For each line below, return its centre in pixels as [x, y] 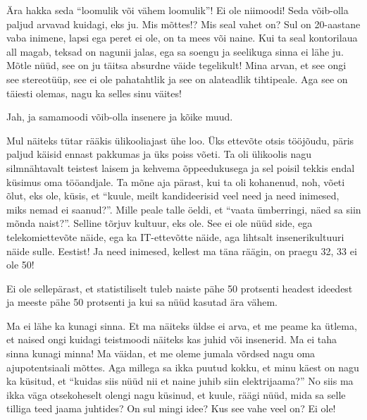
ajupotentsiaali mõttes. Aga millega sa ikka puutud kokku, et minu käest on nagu [183, 367]
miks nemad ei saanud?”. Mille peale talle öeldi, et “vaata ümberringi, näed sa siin [184, 209]
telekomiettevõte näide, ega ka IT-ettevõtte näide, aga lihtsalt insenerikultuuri [175, 236]
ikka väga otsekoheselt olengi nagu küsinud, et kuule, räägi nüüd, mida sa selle [176, 394]
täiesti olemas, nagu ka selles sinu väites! [94, 93]
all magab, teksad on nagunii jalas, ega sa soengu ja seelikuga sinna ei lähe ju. [175, 51]
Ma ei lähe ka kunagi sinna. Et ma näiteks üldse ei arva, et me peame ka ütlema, [182, 325]
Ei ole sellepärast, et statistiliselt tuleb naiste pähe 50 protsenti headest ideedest [180, 288]
